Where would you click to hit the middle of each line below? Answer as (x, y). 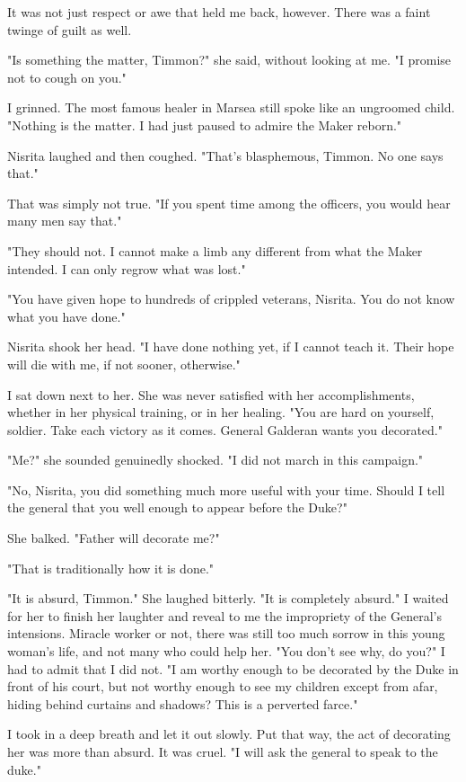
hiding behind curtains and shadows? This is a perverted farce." (183, 703)
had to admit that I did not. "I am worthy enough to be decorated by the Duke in (233, 668)
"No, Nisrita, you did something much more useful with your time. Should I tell (226, 489)
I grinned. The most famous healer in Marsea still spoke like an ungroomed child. (231, 107)
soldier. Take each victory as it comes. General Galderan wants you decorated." (225, 429)
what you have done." (66, 316)
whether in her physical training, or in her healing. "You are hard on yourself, (221, 412)
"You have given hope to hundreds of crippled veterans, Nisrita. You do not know (231, 299)
